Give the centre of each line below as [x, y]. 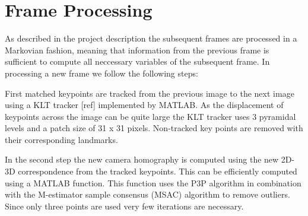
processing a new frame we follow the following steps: [101, 73]
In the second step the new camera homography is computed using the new [142, 159]
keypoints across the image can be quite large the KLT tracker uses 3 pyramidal [150, 116]
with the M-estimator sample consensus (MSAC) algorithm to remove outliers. [147, 194]
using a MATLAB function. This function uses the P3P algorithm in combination [153, 182]
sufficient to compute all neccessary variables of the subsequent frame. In [137, 61]
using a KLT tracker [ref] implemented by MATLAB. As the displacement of [144, 105]
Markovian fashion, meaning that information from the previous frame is [137, 50]
